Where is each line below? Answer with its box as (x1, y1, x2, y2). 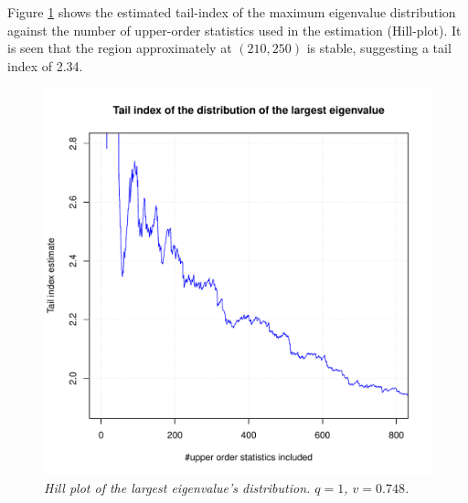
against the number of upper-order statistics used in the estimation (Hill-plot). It (7, 20, 462, 39)
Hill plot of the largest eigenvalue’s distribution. (44, 477, 311, 497)
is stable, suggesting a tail (306, 38, 452, 58)
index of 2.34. (7, 56, 83, 75)
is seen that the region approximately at (7, 38, 232, 58)
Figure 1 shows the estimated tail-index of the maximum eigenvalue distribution (7, 3, 456, 21)
